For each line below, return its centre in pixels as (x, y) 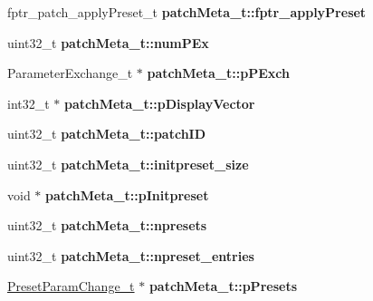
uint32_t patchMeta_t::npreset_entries (131, 255)
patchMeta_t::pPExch (218, 73)
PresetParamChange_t (71, 286)
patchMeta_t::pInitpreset (127, 194)
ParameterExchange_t (70, 73)
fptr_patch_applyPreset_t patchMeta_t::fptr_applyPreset (187, 12)
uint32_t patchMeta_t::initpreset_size (128, 164)
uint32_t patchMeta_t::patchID (107, 134)
